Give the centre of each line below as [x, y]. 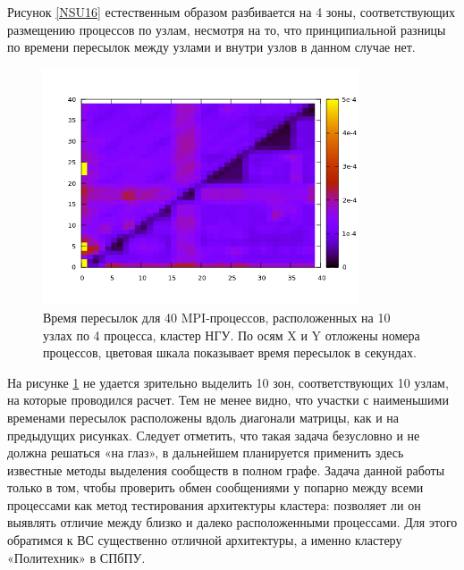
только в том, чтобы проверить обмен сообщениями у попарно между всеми [215, 487]
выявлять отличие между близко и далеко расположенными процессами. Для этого [232, 522]
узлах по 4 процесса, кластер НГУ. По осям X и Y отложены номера [232, 335]
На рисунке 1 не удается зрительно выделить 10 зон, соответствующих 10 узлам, [228, 382]
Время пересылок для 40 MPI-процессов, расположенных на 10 [217, 317]
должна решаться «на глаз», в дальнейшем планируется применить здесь [206, 453]
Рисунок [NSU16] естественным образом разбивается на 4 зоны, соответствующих [232, 12]
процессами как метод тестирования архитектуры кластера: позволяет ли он [214, 504]
